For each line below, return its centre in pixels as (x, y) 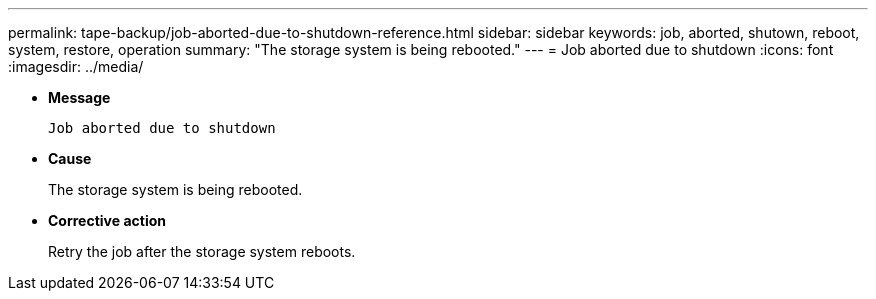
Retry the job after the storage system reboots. (202, 251)
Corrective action (107, 220)
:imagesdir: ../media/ (76, 66)
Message (79, 97)
